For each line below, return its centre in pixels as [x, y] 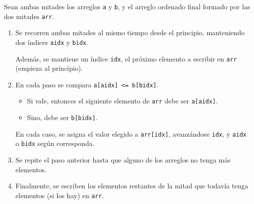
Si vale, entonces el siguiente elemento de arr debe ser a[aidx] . [122, 101]
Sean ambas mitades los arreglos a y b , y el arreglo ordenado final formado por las [127, 6]
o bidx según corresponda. [55, 143]
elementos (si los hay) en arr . [60, 195]
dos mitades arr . [29, 16]
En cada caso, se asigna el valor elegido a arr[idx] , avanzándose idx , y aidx [131, 133]
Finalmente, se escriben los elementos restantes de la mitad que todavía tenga [132, 186]
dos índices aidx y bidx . [52, 42]
